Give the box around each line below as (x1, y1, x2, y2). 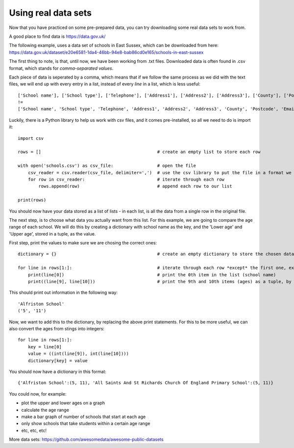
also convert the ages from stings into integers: (9, 326, 105, 331)
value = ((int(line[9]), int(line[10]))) (27, 351, 129, 357)
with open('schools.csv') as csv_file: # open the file (18, 163, 196, 169)
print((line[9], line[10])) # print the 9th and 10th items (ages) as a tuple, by (27, 279, 292, 285)
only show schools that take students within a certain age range (21, 421, 150, 426)
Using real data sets (9, 7, 92, 18)
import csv (18, 135, 44, 141)
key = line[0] (27, 344, 62, 349)
